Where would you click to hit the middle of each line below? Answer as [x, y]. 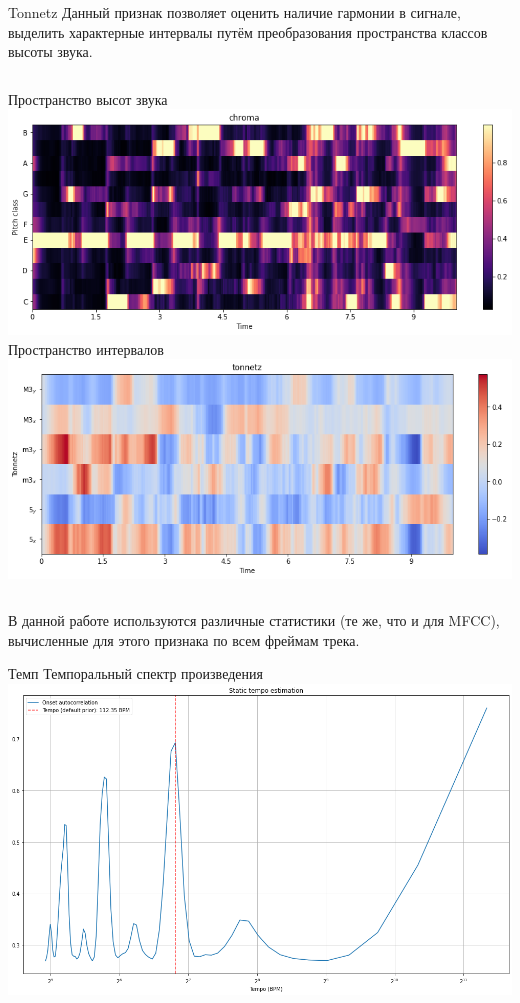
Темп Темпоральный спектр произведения [135, 673]
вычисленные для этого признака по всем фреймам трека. [184, 639]
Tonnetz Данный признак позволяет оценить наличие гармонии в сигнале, [234, 12]
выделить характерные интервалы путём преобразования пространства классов [248, 31]
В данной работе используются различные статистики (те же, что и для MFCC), [254, 620]
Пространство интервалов [86, 348]
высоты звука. [50, 51]
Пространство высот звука [88, 98]
